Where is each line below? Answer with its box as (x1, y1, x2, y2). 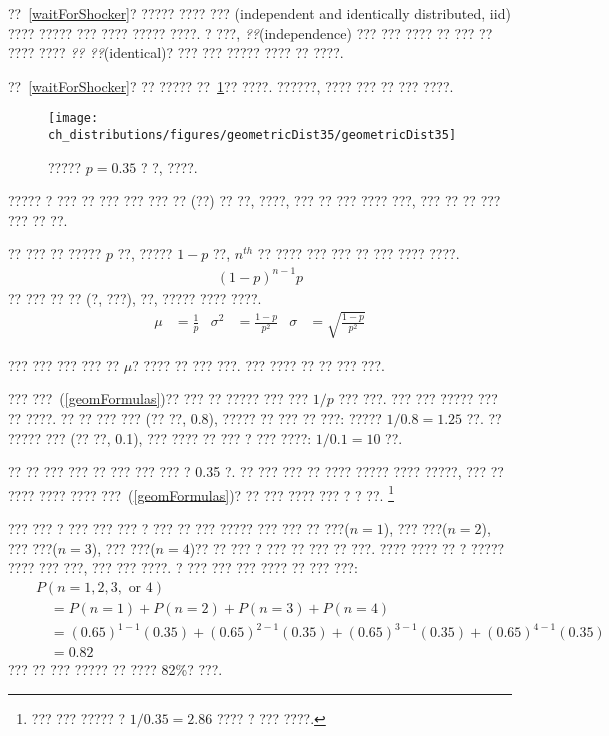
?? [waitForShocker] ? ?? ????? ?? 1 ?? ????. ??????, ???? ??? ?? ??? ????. (8, 75, 454, 96)
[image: (48, 111, 99, 126)
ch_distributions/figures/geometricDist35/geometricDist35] (48, 128, 457, 143)
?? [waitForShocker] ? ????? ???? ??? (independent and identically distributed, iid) (8, 3, 511, 23)
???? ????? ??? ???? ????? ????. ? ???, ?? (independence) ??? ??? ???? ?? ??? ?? (8, 22, 493, 43)
